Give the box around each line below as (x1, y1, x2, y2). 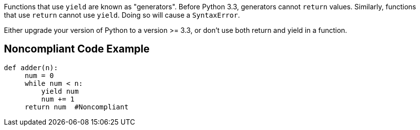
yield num (41, 87, 79, 95)
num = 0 (25, 71, 54, 79)
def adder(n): (4, 63, 58, 72)
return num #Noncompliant (25, 103, 129, 111)
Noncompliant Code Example (4, 43, 150, 55)
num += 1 (41, 95, 75, 103)
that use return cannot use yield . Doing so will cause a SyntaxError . (4, 11, 240, 19)
